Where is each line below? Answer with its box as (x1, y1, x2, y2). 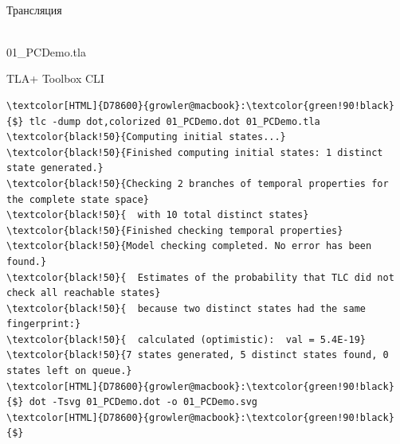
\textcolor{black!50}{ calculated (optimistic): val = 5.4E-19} (6, 333, 367, 345)
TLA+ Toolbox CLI (6, 70, 104, 87)
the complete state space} (6, 193, 149, 205)
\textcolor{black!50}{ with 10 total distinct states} (6, 209, 309, 221)
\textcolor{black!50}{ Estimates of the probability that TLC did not (6, 271, 394, 283)
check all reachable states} (6, 287, 161, 299)
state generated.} (6, 162, 104, 174)
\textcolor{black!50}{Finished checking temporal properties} (6, 224, 343, 236)
